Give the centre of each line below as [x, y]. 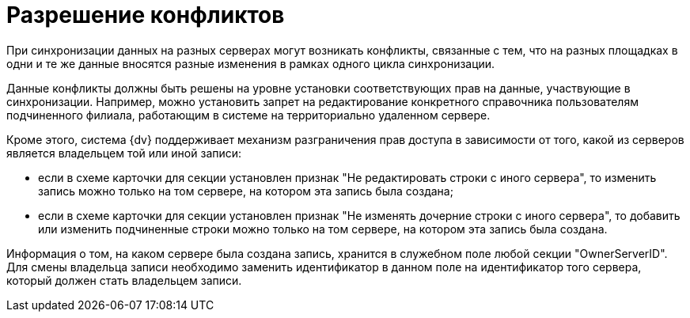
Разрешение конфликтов [146, 15]
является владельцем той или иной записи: [124, 153]
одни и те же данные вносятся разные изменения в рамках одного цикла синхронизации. [251, 63]
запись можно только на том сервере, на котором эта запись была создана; [246, 191]
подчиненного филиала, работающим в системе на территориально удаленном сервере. [248, 115]
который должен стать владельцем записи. [124, 280]
